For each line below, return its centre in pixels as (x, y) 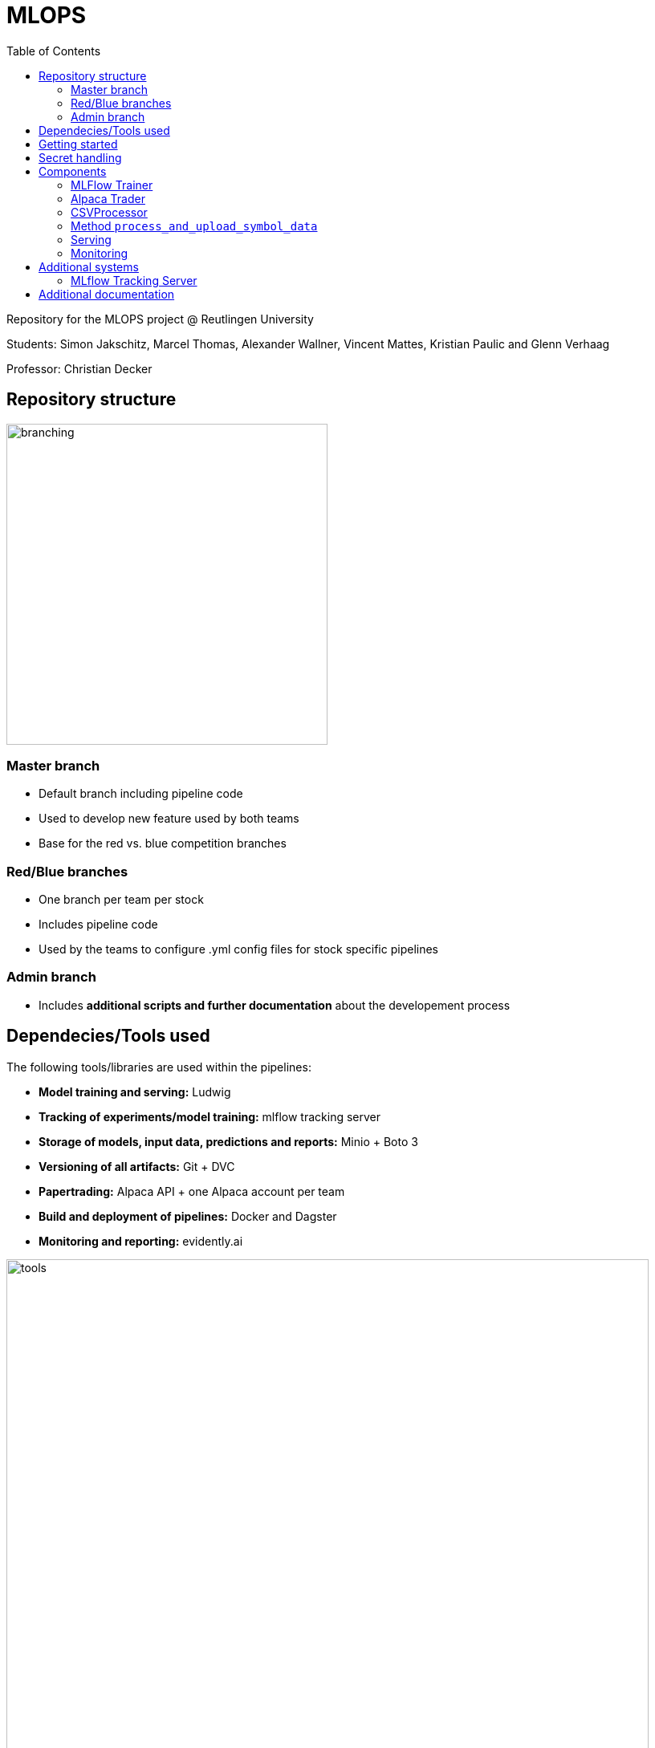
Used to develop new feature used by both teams (169, 819)
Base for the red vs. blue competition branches (163, 844)
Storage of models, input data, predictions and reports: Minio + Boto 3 (228, 1141)
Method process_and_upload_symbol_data (194, 226)
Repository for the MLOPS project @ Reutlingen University (160, 319)
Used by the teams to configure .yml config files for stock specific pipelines (238, 949)
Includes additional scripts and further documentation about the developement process (275, 1005)
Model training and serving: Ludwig (135, 1091)
